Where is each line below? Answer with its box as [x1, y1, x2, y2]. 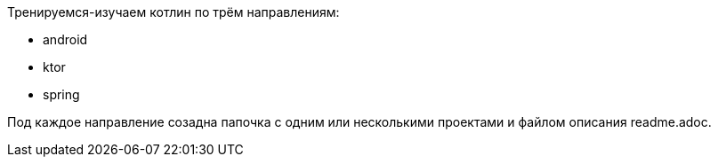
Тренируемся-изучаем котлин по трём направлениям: [7, 4, 340, 20]
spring [43, 87, 80, 102]
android [43, 32, 88, 47]
